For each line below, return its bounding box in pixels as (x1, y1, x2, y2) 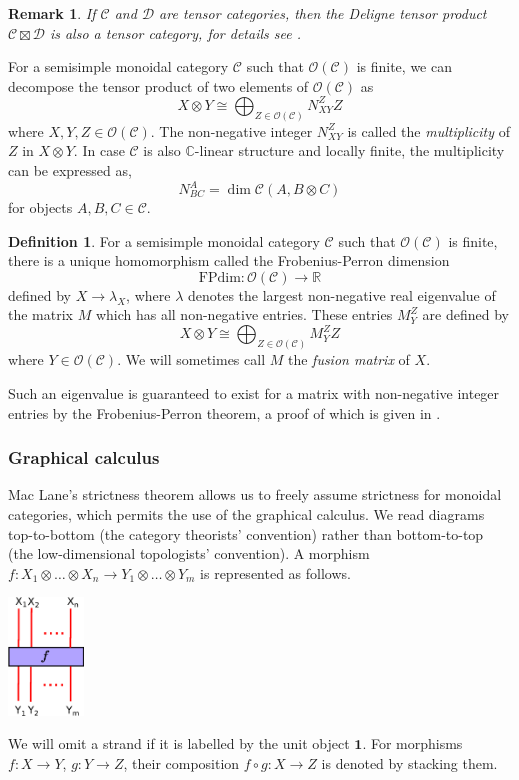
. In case (73, 140, 125, 161)
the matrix (8, 304, 73, 325)
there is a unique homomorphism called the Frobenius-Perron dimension (8, 250, 450, 271)
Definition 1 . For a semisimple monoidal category (8, 230, 320, 251)
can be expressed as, (8, 159, 132, 180)
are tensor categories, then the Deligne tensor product (159, 3, 487, 23)
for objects (8, 197, 73, 218)
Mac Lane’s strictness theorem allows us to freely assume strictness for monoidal (8, 484, 502, 505)
